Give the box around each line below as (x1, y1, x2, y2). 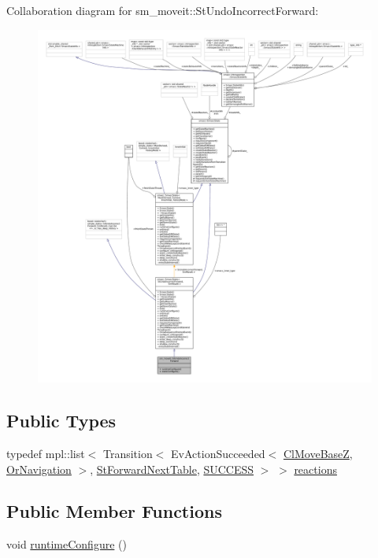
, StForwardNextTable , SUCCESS (90, 460, 254, 477)
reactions (294, 460, 337, 477)
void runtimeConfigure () (6, 536, 127, 552)
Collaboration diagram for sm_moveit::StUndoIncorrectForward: (6, 2, 319, 18)
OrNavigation (6, 460, 72, 477)
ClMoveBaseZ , (283, 445, 353, 461)
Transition (102, 445, 153, 461)
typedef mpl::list (6, 445, 85, 461)
